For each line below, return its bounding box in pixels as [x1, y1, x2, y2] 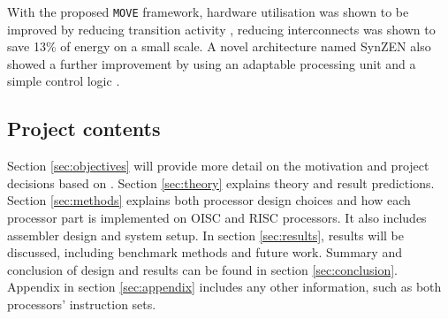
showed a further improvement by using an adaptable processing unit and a [7, 54, 416, 72]
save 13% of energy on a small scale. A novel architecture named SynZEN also [7, 37, 431, 56]
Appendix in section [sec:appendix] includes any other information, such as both [7, 277, 442, 296]
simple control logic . [7, 72, 120, 90]
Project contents [7, 115, 161, 142]
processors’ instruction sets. [7, 294, 156, 313]
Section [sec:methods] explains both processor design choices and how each [7, 191, 411, 209]
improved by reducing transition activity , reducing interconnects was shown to [7, 19, 436, 38]
